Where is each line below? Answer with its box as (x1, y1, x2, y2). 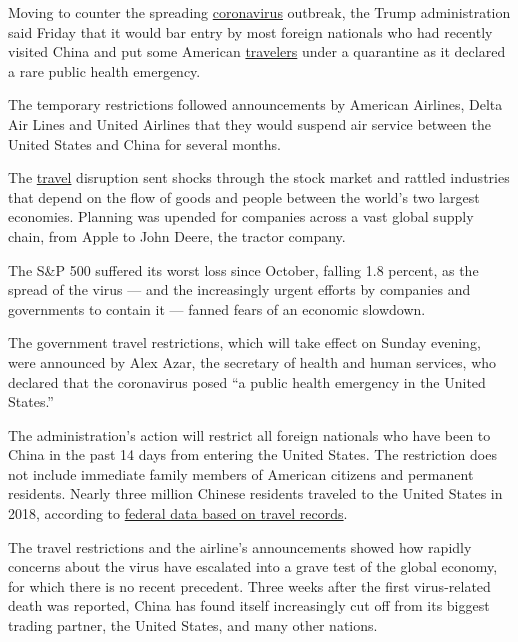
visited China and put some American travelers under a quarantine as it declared (8, 41, 506, 62)
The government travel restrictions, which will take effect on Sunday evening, (8, 332, 481, 353)
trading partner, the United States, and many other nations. (8, 615, 378, 636)
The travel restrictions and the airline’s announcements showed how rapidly (8, 536, 472, 557)
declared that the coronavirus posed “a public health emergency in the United (8, 371, 486, 392)
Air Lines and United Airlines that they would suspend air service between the (8, 113, 491, 134)
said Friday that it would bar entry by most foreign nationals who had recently (8, 21, 493, 42)
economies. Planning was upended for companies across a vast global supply (8, 206, 474, 227)
